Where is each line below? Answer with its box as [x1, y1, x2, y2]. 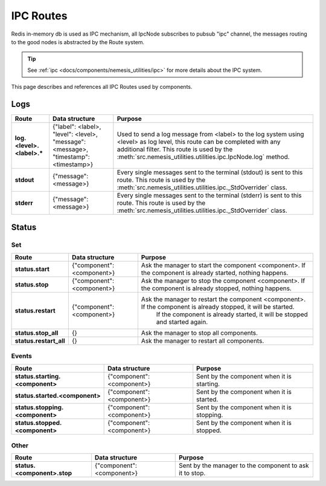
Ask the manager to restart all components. [141, 336, 264, 345]
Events [11, 352, 33, 360]
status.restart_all [14, 336, 66, 345]
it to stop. [179, 469, 206, 478]
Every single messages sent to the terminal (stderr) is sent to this [117, 191, 302, 199]
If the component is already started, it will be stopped [156, 310, 308, 319]
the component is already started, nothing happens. [141, 268, 289, 277]
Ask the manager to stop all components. [141, 328, 258, 337]
